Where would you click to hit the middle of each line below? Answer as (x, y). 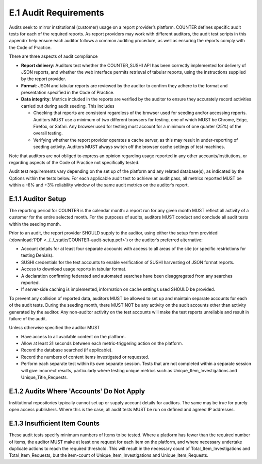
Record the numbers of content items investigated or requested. (85, 357)
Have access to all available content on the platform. (74, 336)
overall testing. (48, 133)
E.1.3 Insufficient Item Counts (54, 423)
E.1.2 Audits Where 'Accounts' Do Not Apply (77, 391)
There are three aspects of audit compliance (53, 56)
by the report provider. (44, 79)
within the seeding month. (35, 224)
